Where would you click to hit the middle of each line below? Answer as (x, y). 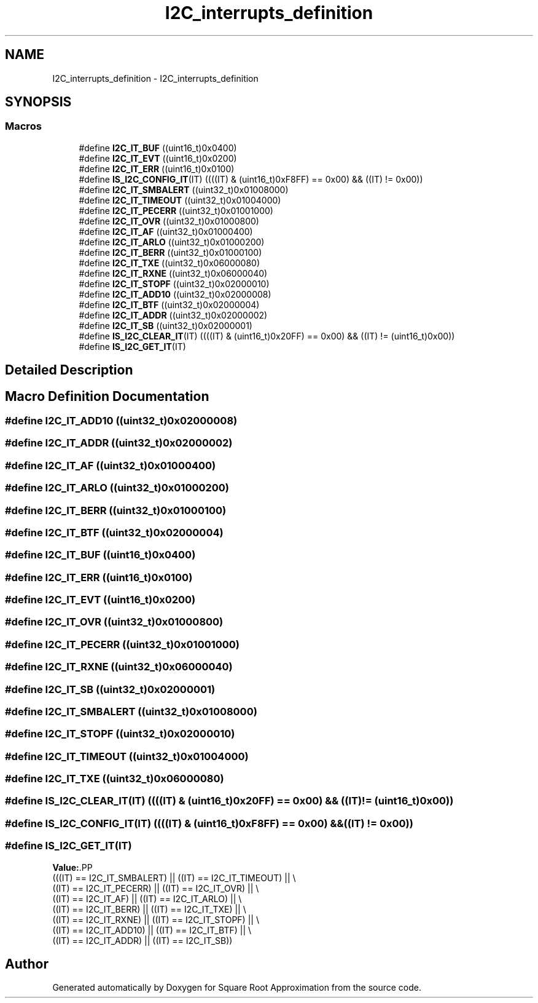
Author (27, 964)
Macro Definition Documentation (107, 396)
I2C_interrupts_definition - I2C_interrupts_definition (155, 78)
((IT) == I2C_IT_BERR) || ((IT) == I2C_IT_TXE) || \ (149, 909)
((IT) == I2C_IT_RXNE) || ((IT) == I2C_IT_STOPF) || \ (156, 919)
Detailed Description (69, 370)
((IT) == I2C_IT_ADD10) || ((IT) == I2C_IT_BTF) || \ (152, 930)
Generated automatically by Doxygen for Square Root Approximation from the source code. (237, 988)
